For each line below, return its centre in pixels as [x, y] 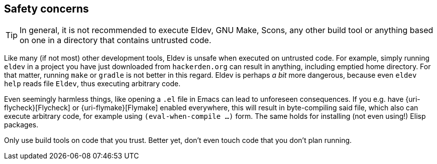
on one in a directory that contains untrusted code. [116, 40]
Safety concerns [46, 9]
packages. [21, 125]
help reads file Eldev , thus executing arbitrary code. [92, 84]
